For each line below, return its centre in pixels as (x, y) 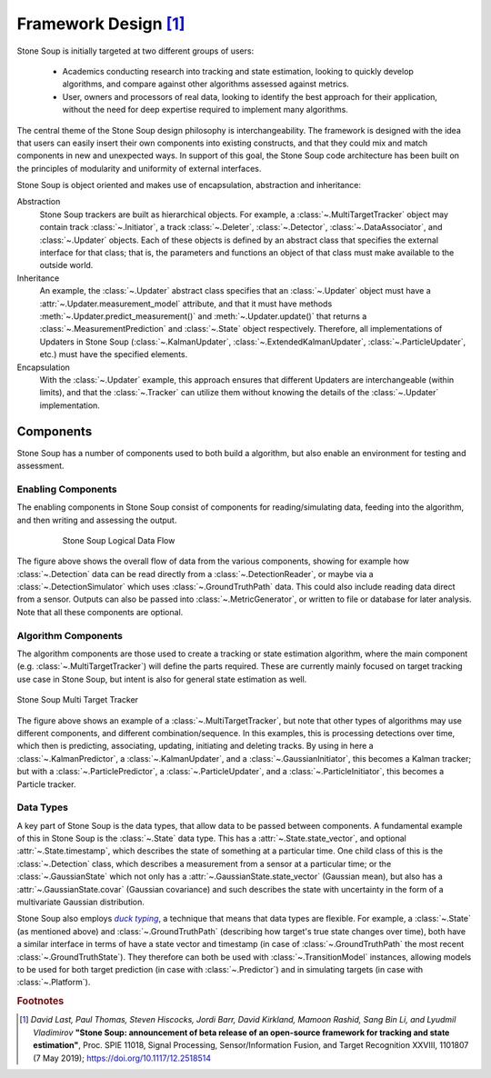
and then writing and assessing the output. (97, 520)
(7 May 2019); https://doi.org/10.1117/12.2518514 (122, 1058)
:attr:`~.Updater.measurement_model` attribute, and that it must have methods (186, 304)
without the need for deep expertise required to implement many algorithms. (205, 110)
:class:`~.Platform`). (54, 983)
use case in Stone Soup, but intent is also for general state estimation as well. (162, 679)
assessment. (40, 465)
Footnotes (40, 1002)
